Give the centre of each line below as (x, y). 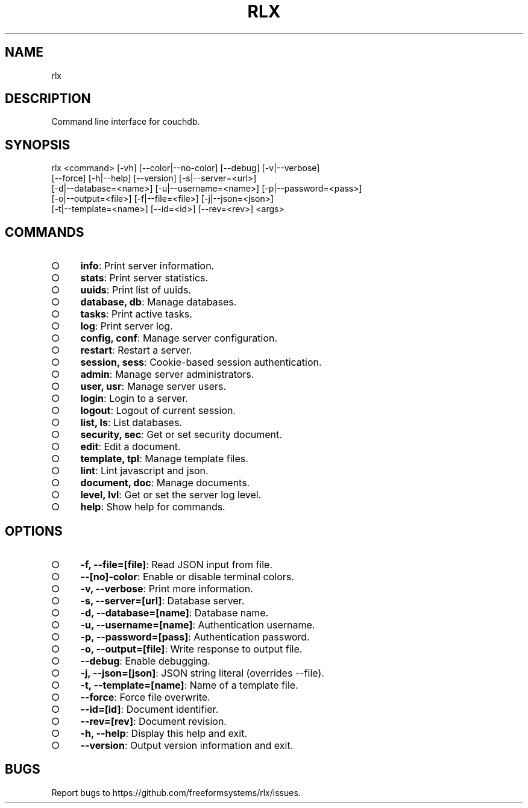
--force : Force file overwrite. (145, 697)
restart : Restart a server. (136, 350)
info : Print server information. (147, 266)
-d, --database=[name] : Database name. (174, 612)
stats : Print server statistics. (144, 278)
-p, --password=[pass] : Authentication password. (195, 637)
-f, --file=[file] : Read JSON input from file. (177, 564)
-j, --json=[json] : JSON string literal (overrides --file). (202, 673)
